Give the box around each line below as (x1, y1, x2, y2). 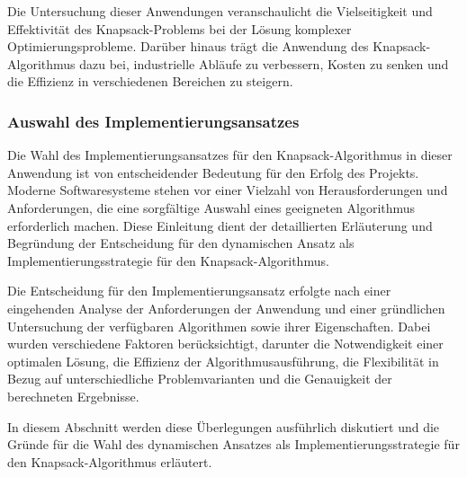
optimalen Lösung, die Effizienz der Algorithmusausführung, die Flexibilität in (7, 351, 439, 370)
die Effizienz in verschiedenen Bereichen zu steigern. (7, 72, 293, 91)
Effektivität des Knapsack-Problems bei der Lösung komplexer (7, 19, 352, 38)
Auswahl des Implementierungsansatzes (7, 110, 300, 132)
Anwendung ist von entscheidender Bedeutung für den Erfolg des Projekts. (7, 163, 419, 181)
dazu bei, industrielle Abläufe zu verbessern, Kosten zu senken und (79, 54, 449, 73)
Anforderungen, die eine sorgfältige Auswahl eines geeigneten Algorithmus (7, 198, 416, 216)
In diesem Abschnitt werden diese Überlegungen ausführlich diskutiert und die (7, 417, 440, 436)
